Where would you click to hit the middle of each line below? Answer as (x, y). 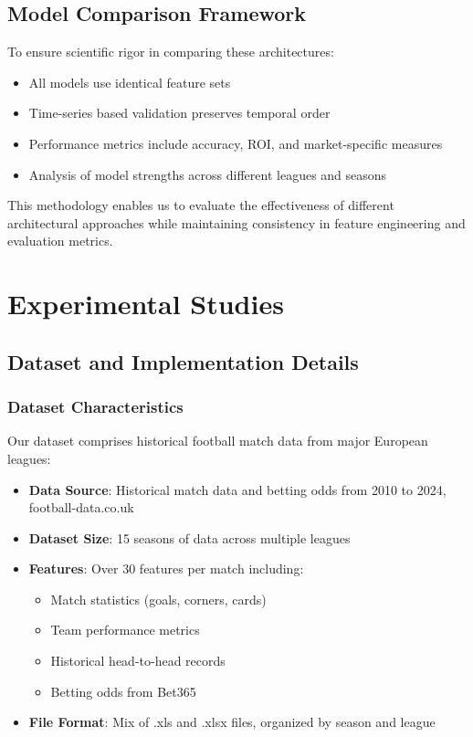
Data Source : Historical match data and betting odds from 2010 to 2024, (237, 489)
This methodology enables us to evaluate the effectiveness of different (201, 205)
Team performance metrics (125, 630)
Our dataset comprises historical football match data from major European (218, 441)
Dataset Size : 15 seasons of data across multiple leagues (189, 537)
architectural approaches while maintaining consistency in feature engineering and (236, 222)
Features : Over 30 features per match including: (166, 569)
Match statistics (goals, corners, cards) (158, 599)
